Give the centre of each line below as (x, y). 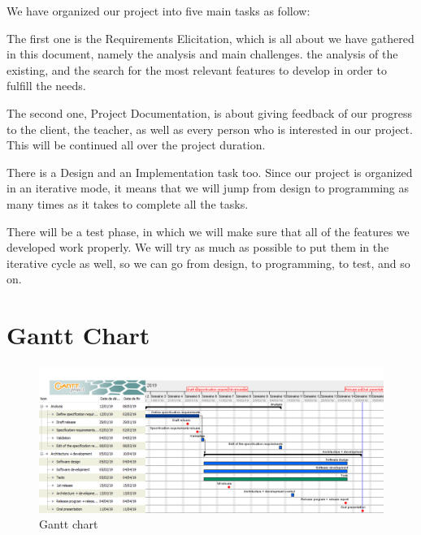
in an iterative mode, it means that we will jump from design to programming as (208, 188)
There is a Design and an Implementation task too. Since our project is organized (210, 172)
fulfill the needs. (46, 86)
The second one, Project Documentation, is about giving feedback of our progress (210, 112)
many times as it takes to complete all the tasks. (128, 203)
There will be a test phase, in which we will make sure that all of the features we (208, 231)
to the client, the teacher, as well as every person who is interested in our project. (210, 129)
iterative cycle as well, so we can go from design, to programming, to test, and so (208, 263)
